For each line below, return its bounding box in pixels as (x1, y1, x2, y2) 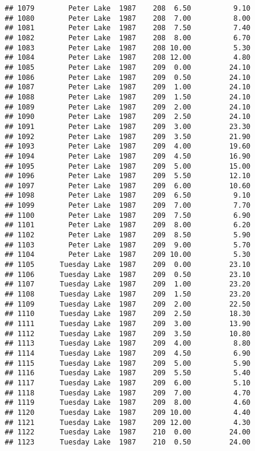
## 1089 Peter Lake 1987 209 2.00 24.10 (5, 102, 251, 111)
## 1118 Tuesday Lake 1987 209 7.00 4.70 (5, 388, 251, 397)
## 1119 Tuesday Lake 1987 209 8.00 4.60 (5, 398, 251, 407)
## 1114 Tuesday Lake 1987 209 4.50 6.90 (5, 349, 251, 357)
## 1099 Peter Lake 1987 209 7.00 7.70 (5, 201, 251, 210)
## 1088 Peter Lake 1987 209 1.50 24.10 (5, 92, 251, 101)
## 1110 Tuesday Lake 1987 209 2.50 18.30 (5, 310, 251, 318)
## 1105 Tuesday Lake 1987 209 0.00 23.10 (5, 260, 251, 269)
